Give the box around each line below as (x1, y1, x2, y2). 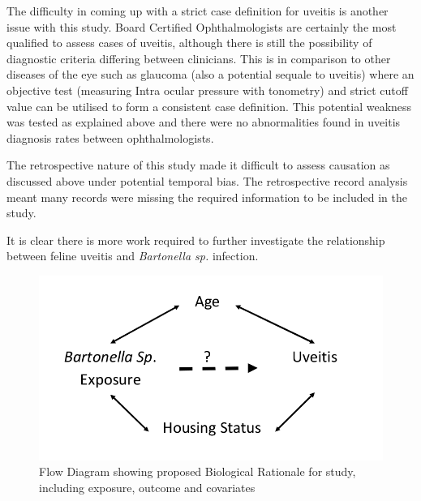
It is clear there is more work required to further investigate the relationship (6, 231, 385, 248)
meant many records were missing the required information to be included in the (6, 188, 407, 205)
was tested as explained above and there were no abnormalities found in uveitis (6, 113, 401, 131)
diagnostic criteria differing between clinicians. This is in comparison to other (6, 49, 391, 66)
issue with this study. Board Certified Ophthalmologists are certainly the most (6, 18, 397, 35)
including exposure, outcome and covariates (39, 479, 256, 496)
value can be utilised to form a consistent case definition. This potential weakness (6, 97, 412, 114)
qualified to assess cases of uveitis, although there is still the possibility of (6, 34, 372, 51)
